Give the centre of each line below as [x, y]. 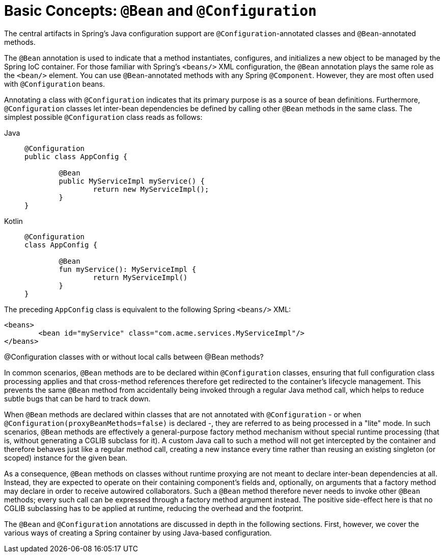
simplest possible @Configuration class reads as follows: [103, 117]
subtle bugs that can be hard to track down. [77, 398]
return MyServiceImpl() [140, 277]
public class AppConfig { [76, 156]
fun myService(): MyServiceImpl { [128, 269]
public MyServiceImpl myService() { [132, 181]
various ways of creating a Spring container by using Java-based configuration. [138, 533]
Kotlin [13, 221]
